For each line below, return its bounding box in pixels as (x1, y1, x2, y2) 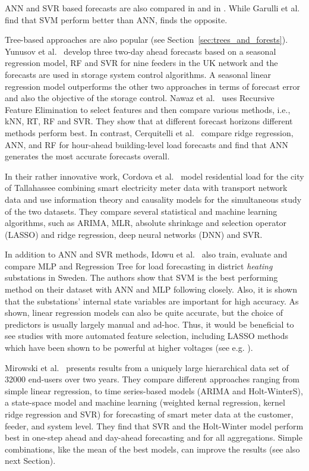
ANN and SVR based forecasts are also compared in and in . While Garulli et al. (5, 2, 300, 14)
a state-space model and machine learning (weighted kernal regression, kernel (5, 396, 285, 409)
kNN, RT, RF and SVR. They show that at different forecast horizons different (5, 115, 293, 127)
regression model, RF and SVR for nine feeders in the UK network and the (5, 56, 278, 69)
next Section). (5, 454, 56, 467)
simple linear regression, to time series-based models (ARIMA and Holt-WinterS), (5, 384, 303, 397)
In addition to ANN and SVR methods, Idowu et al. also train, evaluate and (5, 248, 288, 260)
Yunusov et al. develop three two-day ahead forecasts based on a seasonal (5, 45, 276, 57)
